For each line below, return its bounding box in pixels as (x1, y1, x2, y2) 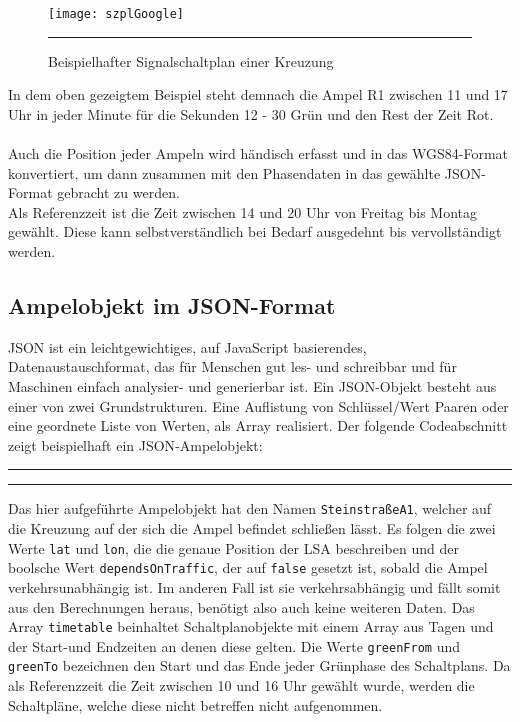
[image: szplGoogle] (48, 7, 185, 21)
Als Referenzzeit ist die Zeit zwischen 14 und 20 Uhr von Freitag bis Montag (8, 201, 477, 222)
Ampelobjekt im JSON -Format (8, 289, 336, 320)
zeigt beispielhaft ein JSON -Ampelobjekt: (8, 434, 263, 455)
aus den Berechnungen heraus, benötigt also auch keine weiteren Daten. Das (8, 596, 475, 617)
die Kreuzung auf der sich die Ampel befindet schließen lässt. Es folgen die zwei (8, 518, 496, 539)
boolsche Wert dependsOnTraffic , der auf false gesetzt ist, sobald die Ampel (8, 557, 488, 578)
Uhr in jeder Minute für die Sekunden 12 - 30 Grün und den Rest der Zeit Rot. (8, 103, 494, 124)
